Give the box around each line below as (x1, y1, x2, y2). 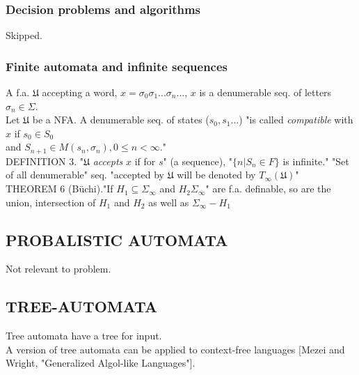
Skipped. (6, 28, 42, 43)
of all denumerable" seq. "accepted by (6, 167, 164, 182)
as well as (148, 194, 189, 209)
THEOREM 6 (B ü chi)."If (6, 181, 113, 196)
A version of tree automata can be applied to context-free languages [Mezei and (6, 342, 345, 356)
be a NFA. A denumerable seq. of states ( (32, 112, 209, 127)
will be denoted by (177, 167, 256, 182)
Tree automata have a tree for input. (6, 328, 162, 343)
